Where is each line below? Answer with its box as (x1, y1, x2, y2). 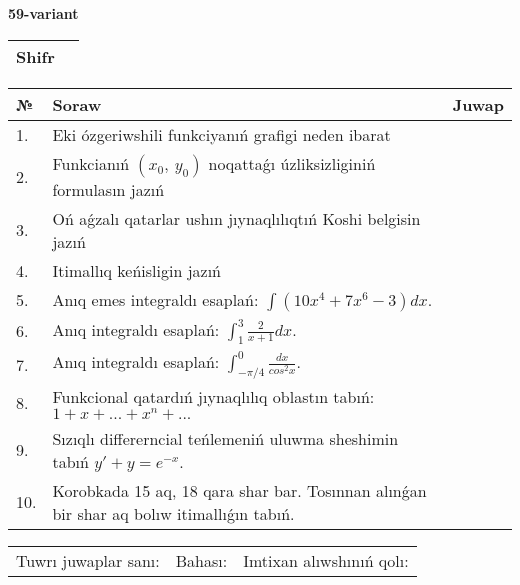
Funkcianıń (52, 151, 130, 175)
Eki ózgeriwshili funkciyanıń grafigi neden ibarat (52, 122, 391, 146)
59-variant (8, 3, 79, 23)
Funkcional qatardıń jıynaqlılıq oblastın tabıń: (52, 384, 375, 408)
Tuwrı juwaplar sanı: (16, 548, 160, 572)
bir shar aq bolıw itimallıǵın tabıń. (52, 501, 295, 525)
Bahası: (175, 548, 228, 572)
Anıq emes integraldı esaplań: (52, 287, 259, 311)
